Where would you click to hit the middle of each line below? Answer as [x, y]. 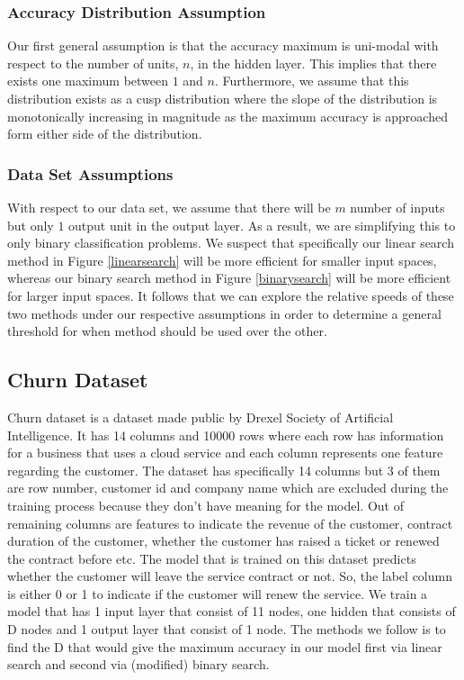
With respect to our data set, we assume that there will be [169, 207]
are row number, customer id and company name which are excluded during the [228, 488]
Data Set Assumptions [90, 173]
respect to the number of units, [93, 63]
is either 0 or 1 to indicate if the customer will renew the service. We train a [218, 593]
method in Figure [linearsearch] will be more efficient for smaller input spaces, [222, 260]
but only [31, 225]
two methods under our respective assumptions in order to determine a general [224, 313]
